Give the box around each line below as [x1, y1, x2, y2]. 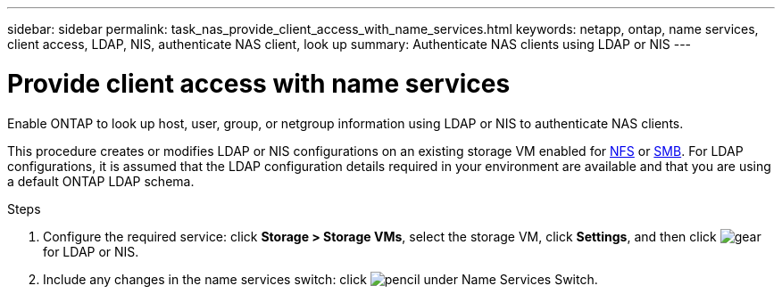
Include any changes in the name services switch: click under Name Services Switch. [43, 271, 598, 287]
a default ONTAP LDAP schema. [7, 173, 195, 189]
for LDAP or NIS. [43, 243, 139, 259]
